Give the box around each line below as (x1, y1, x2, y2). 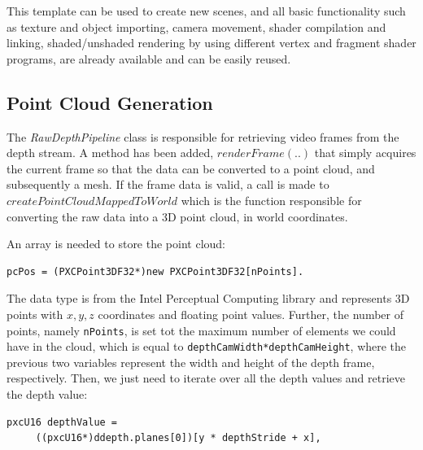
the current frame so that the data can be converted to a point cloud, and (7, 159, 375, 177)
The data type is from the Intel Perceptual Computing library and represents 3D (7, 290, 410, 307)
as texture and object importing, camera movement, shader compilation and (7, 18, 386, 35)
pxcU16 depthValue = (7, 416, 118, 428)
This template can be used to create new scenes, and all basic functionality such (7, 2, 406, 19)
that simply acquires (314, 144, 416, 161)
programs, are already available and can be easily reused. (7, 50, 291, 67)
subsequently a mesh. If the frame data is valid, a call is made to (7, 176, 329, 193)
